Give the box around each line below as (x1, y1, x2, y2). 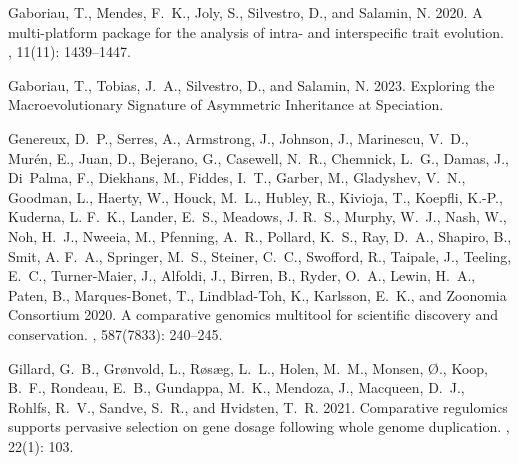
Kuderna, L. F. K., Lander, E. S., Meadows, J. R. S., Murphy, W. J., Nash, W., (8, 206, 507, 227)
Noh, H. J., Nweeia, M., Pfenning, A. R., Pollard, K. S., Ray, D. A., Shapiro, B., (8, 225, 512, 246)
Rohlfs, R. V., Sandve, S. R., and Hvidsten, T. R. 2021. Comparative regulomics (8, 396, 508, 417)
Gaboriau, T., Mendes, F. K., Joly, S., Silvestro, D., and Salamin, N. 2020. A (8, 2, 483, 22)
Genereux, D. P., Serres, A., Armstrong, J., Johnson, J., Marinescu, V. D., (8, 127, 469, 148)
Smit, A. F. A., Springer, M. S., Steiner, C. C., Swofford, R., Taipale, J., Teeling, (8, 245, 512, 266)
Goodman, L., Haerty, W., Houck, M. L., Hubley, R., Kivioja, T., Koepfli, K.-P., (8, 186, 503, 207)
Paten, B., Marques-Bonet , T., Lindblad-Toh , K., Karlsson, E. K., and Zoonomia (8, 284, 507, 305)
